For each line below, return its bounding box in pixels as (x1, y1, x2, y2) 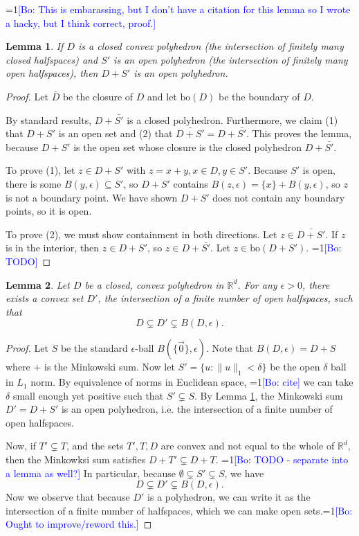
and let (147, 89, 177, 103)
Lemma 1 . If (6, 39, 64, 53)
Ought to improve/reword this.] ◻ (6, 517, 152, 531)
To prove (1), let (6, 163, 75, 177)
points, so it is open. (6, 204, 92, 218)
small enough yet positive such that (12, 388, 164, 402)
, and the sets (66, 438, 124, 453)
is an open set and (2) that (58, 126, 173, 141)
